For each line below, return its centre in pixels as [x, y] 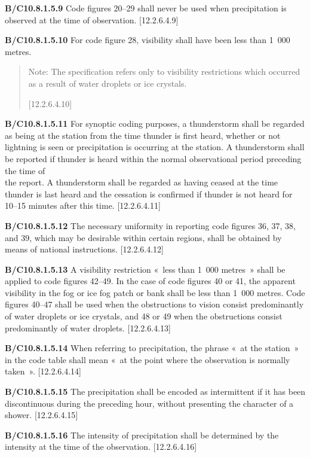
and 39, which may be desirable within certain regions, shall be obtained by [143, 237]
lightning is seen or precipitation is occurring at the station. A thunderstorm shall [155, 147]
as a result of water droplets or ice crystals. [108, 83]
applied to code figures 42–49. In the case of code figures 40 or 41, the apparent [150, 281]
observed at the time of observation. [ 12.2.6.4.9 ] [92, 19]
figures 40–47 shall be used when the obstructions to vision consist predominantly [154, 304]
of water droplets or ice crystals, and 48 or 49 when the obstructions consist [144, 316]
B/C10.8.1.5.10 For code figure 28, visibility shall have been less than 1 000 [148, 40]
